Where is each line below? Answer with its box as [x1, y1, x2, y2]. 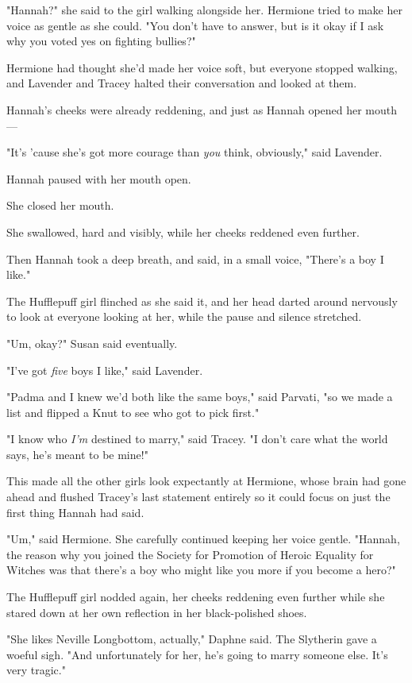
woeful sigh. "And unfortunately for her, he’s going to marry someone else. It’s [6, 646, 388, 662]
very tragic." [6, 662, 66, 678]
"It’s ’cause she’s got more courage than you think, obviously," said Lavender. [6, 144, 383, 160]
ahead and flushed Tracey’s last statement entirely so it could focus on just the [6, 488, 391, 505]
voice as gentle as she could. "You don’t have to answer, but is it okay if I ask [6, 17, 384, 33]
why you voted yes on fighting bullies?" [6, 33, 196, 49]
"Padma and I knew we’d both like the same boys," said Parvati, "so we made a [6, 388, 393, 405]
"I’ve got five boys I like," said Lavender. [6, 361, 203, 378]
